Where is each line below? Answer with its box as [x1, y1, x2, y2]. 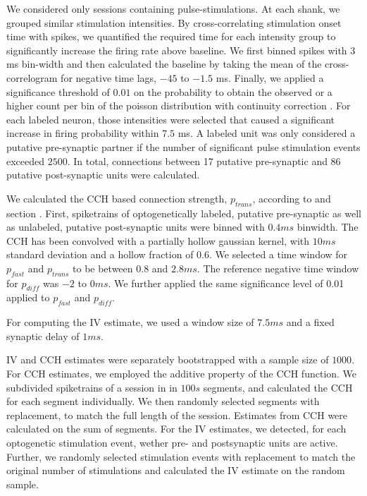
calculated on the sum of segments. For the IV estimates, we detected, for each [6, 421, 347, 436]
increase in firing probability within [6, 126, 159, 140]
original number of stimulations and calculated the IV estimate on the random [6, 463, 345, 478]
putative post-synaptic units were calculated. [6, 167, 200, 182]
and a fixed [286, 315, 335, 329]
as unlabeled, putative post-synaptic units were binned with [6, 219, 265, 234]
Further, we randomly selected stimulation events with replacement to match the [6, 449, 356, 464]
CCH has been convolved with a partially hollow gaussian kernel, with [6, 233, 310, 248]
